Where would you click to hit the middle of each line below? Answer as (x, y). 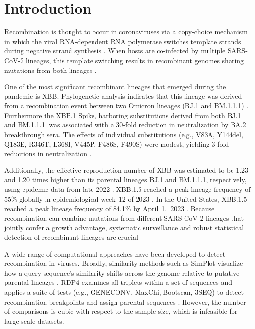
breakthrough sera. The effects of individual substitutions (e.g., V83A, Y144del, (124, 134)
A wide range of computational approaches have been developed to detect (115, 253)
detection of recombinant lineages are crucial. (72, 237)
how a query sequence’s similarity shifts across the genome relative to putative (122, 272)
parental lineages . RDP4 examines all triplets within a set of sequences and (118, 282)
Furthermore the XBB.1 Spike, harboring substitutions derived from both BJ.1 (123, 115)
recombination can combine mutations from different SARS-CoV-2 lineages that (124, 218)
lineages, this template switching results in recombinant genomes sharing (135, 60)
